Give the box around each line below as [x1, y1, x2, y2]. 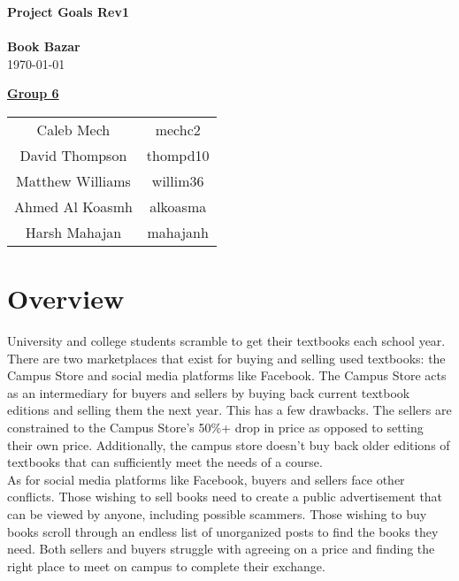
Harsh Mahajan [25, 221, 122, 242]
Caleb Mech [36, 118, 111, 140]
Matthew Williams [15, 170, 131, 191]
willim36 [151, 170, 204, 191]
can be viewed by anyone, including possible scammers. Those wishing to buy [7, 505, 427, 524]
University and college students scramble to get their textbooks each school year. [7, 332, 446, 350]
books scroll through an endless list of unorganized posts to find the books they [7, 522, 439, 540]
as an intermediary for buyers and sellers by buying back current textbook [7, 383, 410, 401]
